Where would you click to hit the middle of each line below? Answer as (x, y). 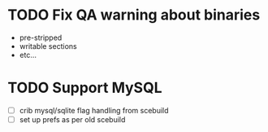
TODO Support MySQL (85, 88)
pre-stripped (41, 37)
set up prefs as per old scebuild (72, 119)
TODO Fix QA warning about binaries (134, 15)
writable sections (48, 46)
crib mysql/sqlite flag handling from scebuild (94, 110)
